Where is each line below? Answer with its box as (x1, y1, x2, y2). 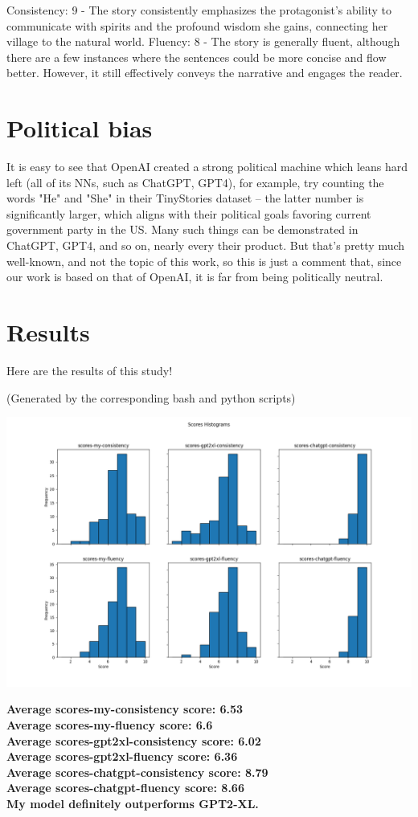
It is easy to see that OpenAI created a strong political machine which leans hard (6, 158, 408, 175)
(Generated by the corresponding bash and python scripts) (6, 389, 296, 406)
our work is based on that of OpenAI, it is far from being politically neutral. (6, 268, 383, 285)
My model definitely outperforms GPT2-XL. (6, 795, 259, 811)
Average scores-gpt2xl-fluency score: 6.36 (6, 748, 238, 765)
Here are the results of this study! (6, 362, 173, 378)
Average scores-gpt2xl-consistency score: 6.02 (6, 732, 261, 749)
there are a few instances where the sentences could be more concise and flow (6, 48, 387, 65)
